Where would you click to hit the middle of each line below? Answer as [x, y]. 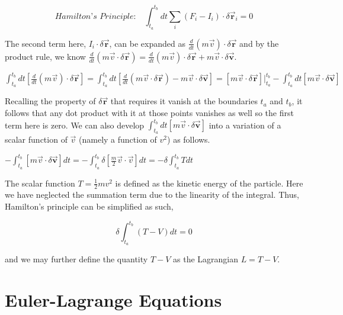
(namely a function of [118, 139]
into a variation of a [245, 125]
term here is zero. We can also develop [75, 125]
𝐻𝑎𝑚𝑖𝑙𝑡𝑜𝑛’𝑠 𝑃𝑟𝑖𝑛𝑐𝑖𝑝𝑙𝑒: [95, 16]
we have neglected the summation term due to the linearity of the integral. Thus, [152, 195]
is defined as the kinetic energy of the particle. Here [209, 183]
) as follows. [189, 139]
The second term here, [46, 43]
